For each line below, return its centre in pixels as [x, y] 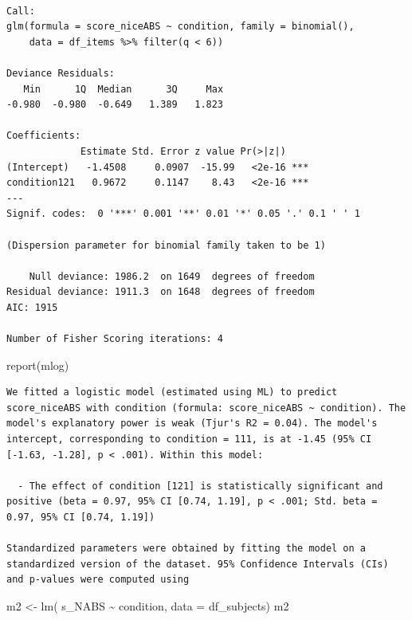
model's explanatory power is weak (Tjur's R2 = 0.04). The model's [192, 424]
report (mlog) [38, 365]
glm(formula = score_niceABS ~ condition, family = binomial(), [180, 27]
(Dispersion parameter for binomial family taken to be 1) [166, 245]
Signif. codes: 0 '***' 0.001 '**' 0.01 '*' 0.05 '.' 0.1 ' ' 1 [183, 214]
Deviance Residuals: [61, 73]
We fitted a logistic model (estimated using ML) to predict [172, 392]
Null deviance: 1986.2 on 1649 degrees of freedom [172, 276]
